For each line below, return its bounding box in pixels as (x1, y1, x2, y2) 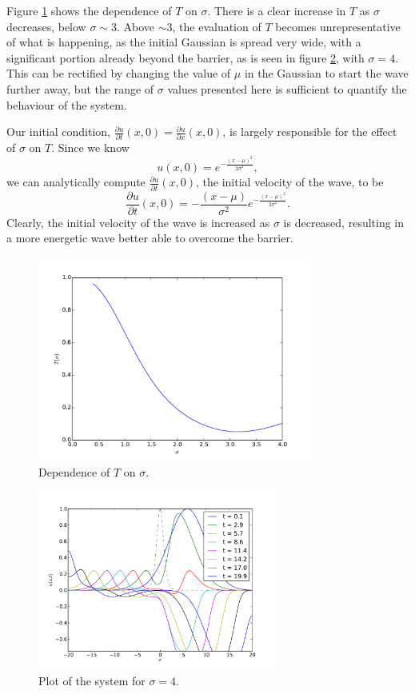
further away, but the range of (6, 80, 154, 97)
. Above (116, 18, 155, 34)
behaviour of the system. (6, 96, 127, 113)
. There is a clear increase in (207, 2, 346, 18)
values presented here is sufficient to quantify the (167, 80, 407, 97)
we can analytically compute (6, 173, 146, 190)
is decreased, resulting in (283, 213, 405, 230)
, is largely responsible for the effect (222, 123, 397, 140)
